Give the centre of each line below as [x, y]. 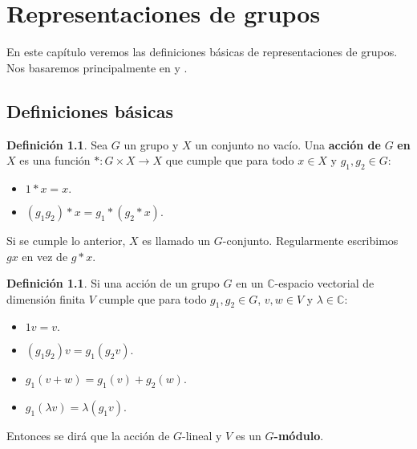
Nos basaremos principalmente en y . [97, 67]
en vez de [45, 256]
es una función [55, 160]
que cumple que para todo [230, 160]
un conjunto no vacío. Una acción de [288, 144]
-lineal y [202, 436]
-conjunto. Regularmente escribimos [310, 240]
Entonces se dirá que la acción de [88, 436]
